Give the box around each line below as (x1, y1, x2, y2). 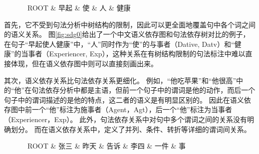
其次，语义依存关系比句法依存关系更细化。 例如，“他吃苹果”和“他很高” (4, 75, 237, 85)
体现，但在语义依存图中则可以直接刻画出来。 (10, 58, 158, 68)
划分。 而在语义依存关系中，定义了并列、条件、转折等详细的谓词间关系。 (10, 124, 251, 134)
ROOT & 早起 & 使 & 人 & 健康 (27, 2, 131, 12)
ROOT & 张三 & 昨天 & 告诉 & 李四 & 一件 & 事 (27, 141, 186, 151)
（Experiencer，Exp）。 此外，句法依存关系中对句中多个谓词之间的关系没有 (4, 114, 247, 124)
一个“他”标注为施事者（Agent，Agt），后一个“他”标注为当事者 (31, 104, 232, 115)
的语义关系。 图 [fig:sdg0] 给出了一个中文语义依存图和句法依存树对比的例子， (4, 29, 250, 39)
